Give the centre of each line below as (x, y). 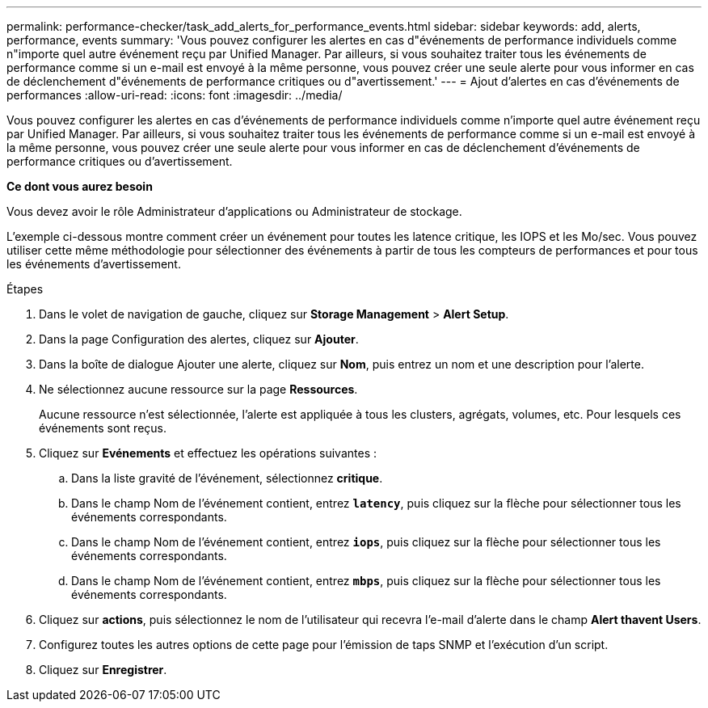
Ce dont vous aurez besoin (80, 186)
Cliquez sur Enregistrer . (103, 670)
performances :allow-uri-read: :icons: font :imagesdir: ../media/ (175, 95)
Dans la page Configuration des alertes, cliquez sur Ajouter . (199, 339)
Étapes (25, 289)
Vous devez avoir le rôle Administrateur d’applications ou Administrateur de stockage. (234, 211)
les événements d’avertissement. (94, 264)
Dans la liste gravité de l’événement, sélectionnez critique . (227, 478)
